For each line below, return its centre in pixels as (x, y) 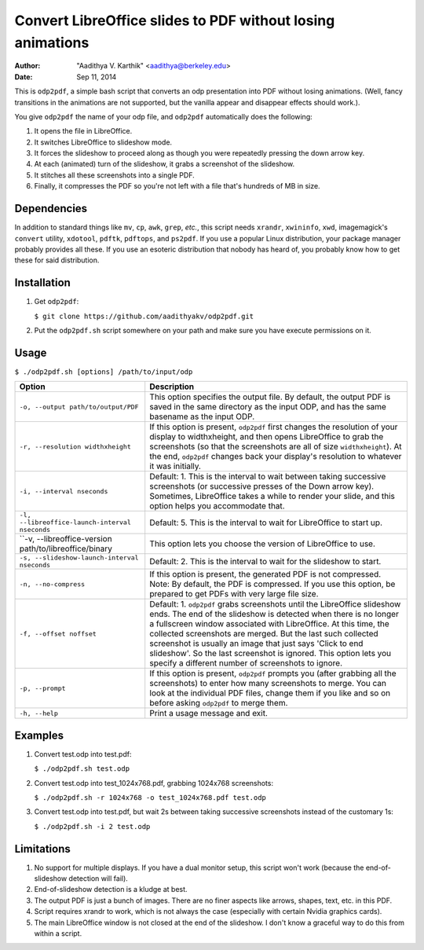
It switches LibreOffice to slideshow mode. (103, 142)
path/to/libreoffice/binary (66, 548)
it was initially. (175, 466)
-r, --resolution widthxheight (75, 447)
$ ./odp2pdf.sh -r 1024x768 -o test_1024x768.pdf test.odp (150, 798)
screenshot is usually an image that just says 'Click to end (256, 644)
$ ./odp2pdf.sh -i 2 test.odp (92, 826)
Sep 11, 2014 (97, 77)
